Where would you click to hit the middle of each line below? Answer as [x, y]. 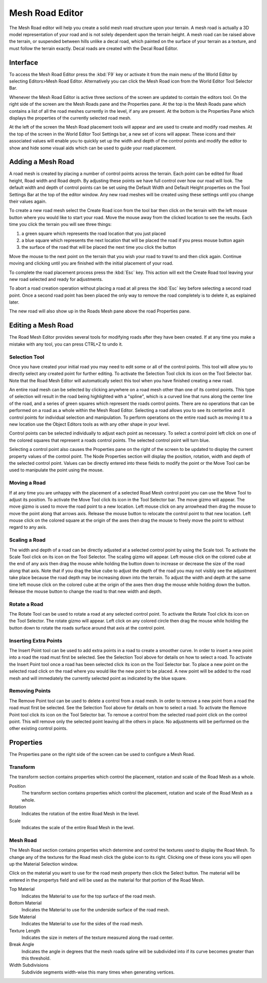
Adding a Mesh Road [42, 162]
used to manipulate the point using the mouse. [56, 470]
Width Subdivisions [29, 965]
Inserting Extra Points [36, 640]
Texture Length [25, 931]
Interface [23, 63]
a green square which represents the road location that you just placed [93, 233]
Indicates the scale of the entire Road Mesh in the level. [78, 828]
